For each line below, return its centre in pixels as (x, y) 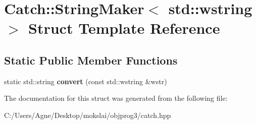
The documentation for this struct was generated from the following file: (116, 98)
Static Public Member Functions (91, 60)
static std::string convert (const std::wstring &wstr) (86, 81)
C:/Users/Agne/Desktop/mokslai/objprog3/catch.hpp (88, 115)
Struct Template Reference (124, 28)
